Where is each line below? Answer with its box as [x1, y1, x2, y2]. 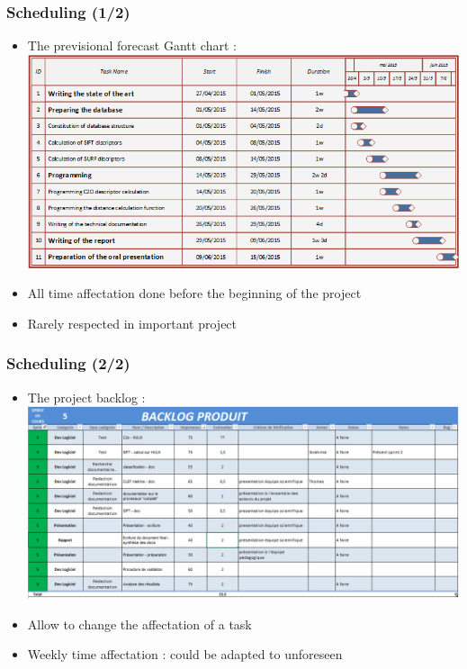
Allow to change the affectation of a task [27, 614, 252, 633]
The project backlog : [27, 387, 146, 406]
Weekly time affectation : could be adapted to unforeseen [27, 645, 343, 664]
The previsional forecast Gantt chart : [27, 36, 237, 55]
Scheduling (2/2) [6, 352, 130, 375]
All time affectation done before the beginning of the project [27, 284, 362, 303]
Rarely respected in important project [27, 313, 238, 332]
